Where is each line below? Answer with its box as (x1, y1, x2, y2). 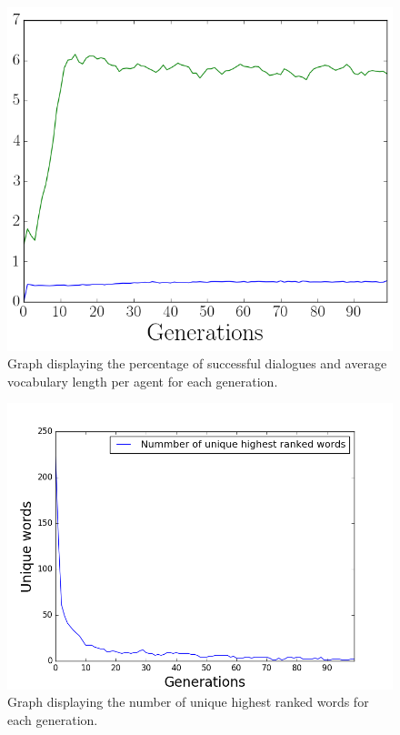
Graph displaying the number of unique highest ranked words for (7, 692, 369, 711)
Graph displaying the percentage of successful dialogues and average (7, 354, 387, 373)
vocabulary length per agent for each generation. (7, 371, 278, 390)
